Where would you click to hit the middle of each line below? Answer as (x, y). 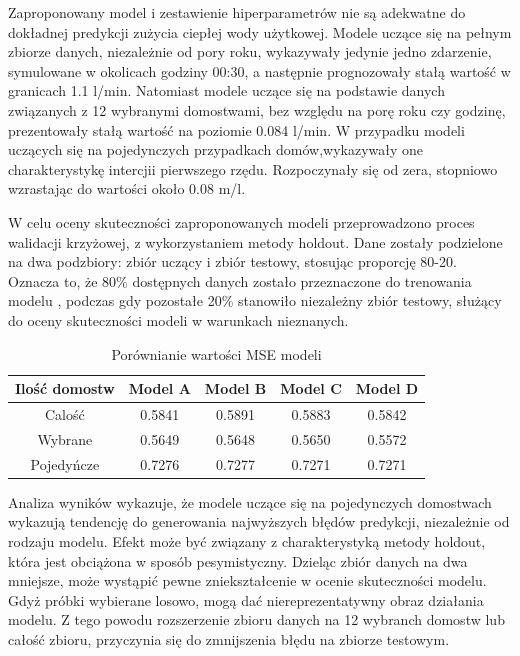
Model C (311, 388)
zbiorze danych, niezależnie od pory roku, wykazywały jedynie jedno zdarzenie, (250, 51)
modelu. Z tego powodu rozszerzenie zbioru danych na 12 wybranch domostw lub (256, 619)
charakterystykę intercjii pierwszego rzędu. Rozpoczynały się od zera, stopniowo (253, 168)
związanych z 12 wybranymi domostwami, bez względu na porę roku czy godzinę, (257, 109)
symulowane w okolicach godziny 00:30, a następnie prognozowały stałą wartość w (259, 70)
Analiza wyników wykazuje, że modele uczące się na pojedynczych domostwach (250, 501)
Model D (387, 388)
